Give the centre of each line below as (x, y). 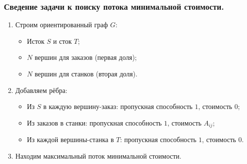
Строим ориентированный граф (62, 25)
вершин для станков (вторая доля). (86, 73)
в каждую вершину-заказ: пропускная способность (118, 106)
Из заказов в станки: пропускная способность (94, 122)
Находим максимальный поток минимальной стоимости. (98, 155)
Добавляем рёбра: (41, 90)
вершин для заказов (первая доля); (86, 57)
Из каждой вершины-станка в (70, 139)
